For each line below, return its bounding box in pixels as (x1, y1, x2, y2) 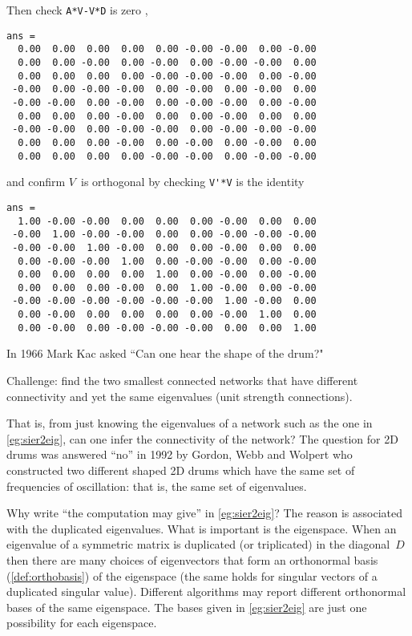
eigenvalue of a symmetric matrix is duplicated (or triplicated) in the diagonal (6, 536, 390, 553)
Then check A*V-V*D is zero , (6, 2, 148, 18)
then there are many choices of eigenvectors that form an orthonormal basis (6, 551, 378, 568)
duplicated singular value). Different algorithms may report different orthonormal (6, 583, 406, 600)
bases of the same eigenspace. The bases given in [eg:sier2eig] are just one (6, 598, 367, 615)
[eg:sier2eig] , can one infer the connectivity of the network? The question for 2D (6, 430, 398, 447)
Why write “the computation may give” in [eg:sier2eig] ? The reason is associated (6, 504, 402, 521)
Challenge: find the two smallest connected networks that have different (6, 372, 358, 389)
